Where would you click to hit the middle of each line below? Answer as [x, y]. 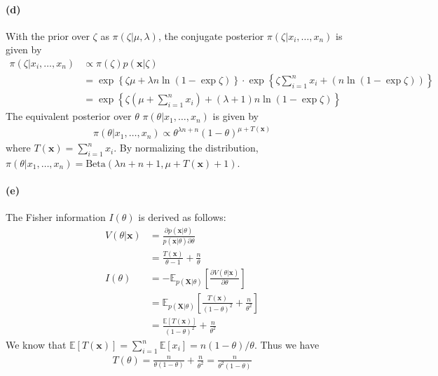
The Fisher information [56, 217]
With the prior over [48, 35]
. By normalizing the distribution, [186, 148]
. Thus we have [287, 345]
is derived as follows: [182, 217]
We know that [36, 345]
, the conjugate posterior [211, 35]
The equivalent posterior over [69, 116]
